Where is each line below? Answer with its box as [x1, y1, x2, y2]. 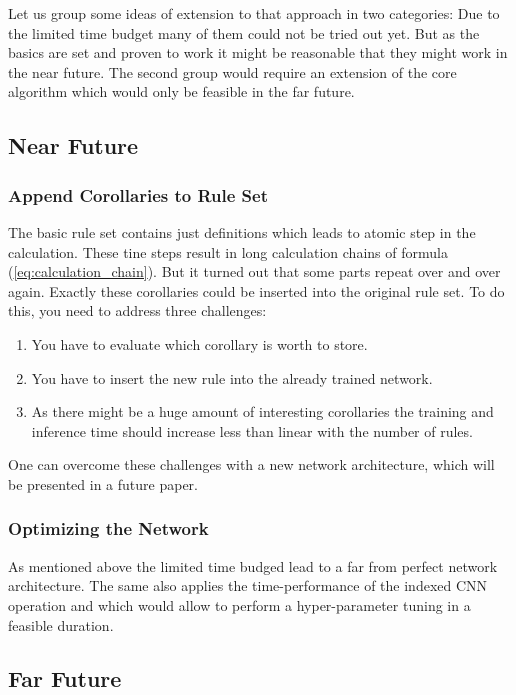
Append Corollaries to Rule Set [8, 182, 268, 207]
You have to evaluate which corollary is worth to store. [31, 333, 368, 354]
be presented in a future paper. [8, 473, 198, 494]
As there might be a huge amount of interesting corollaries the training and [31, 401, 494, 422]
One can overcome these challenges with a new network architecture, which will [8, 454, 495, 475]
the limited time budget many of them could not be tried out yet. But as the [8, 22, 480, 43]
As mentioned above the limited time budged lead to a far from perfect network [8, 555, 498, 576]
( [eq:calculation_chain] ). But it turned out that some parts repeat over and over [8, 261, 501, 282]
